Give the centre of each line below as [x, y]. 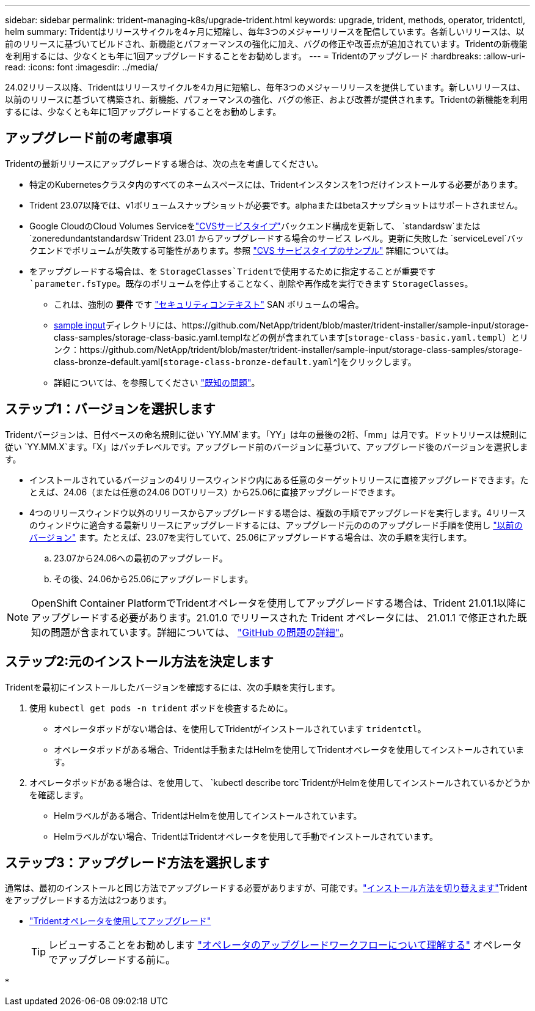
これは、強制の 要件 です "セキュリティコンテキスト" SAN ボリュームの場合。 [209, 304]
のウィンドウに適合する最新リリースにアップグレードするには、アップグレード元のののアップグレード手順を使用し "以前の [276, 525]
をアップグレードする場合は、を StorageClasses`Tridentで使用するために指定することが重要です [233, 271]
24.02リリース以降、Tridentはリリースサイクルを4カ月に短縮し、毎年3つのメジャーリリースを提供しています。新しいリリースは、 [265, 87]
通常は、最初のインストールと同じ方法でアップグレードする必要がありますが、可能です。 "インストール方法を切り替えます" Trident [266, 888]
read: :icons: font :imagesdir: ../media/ [82, 67]
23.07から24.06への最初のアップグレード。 [141, 558]
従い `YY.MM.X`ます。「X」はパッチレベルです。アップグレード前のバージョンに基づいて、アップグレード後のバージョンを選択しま [267, 446]
